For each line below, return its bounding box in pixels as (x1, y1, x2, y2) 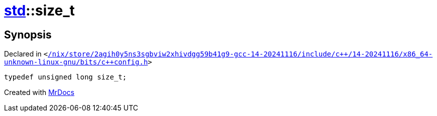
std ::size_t (4, 2, 75, 19)
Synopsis (4, 28, 52, 41)
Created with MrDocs (4, 88, 75, 97)
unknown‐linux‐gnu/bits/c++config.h (4, 58, 148, 66)
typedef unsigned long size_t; (4, 73, 127, 81)
